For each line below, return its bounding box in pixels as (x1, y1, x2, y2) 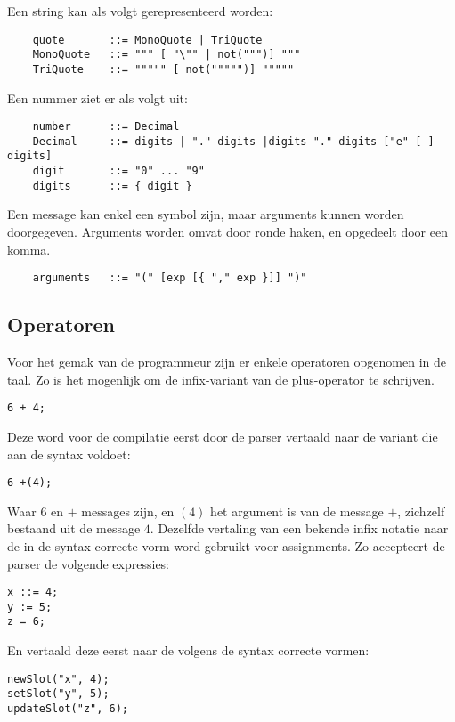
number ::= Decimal (32, 120, 180, 134)
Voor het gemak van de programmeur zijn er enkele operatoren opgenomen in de (7, 353, 446, 371)
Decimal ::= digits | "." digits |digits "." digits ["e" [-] (32, 134, 435, 148)
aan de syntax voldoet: (7, 444, 131, 463)
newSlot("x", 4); (7, 672, 110, 685)
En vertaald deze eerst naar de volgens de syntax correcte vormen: (7, 641, 370, 660)
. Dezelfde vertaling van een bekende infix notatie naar (150, 519, 449, 538)
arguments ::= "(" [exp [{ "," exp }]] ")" (32, 272, 307, 285)
